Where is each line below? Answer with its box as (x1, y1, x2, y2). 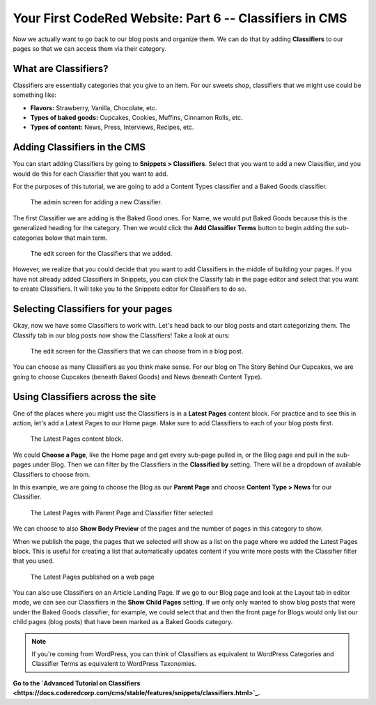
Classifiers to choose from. (13, 470, 91, 478)
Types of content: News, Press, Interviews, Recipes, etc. (30, 123, 194, 132)
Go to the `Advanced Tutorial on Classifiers (13, 679, 141, 687)
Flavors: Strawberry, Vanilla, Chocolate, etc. (30, 103, 157, 112)
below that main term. (45, 234, 108, 242)
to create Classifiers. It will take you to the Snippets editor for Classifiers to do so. (13, 285, 247, 293)
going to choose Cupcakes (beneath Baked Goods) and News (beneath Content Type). (13, 372, 263, 381)
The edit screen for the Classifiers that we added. (30, 250, 173, 258)
